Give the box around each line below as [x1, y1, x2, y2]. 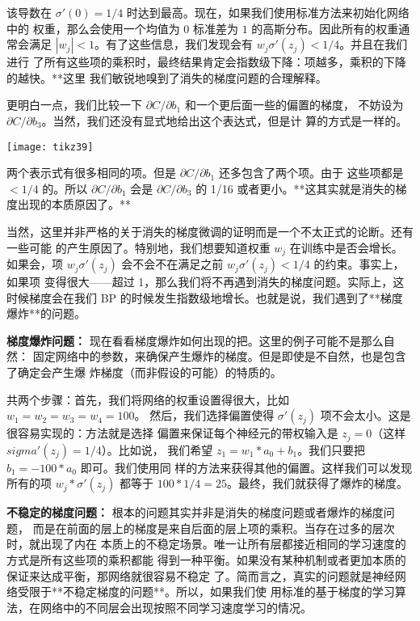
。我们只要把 [297, 441, 366, 458]
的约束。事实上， [313, 256, 405, 272]
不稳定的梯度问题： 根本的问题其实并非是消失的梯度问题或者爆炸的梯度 [6, 504, 384, 521]
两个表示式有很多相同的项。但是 [6, 164, 176, 181]
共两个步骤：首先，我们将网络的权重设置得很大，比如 [6, 391, 289, 408]
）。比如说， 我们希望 [101, 441, 213, 458]
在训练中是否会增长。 [289, 239, 403, 256]
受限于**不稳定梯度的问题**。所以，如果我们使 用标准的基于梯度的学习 [17, 583, 395, 600]
